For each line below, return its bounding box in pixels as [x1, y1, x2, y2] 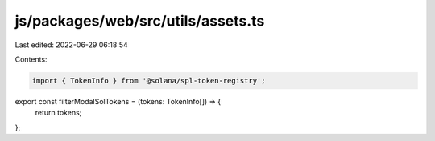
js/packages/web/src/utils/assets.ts [14, 12, 265, 30]
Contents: [14, 54, 48, 64]
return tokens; [35, 108, 82, 118]
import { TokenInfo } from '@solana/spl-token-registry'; [31, 76, 266, 85]
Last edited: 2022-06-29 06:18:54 [14, 40, 128, 50]
